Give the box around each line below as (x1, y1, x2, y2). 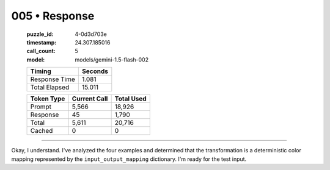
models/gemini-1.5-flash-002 (75, 55, 149, 63)
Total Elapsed (30, 83, 70, 91)
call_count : (26, 48, 56, 55)
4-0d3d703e (75, 30, 107, 38)
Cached (30, 127, 53, 135)
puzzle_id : (26, 30, 54, 38)
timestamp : (26, 38, 57, 46)
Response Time (30, 75, 76, 83)
